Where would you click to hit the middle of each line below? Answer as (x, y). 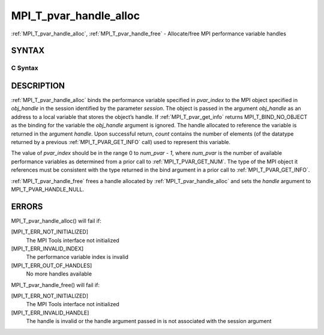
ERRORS (27, 206)
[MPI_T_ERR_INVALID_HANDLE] (50, 313)
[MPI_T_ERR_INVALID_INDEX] (47, 249)
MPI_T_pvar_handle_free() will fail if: (55, 285)
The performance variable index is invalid (77, 257)
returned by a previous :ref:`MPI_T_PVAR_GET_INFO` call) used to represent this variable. (121, 142)
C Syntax (25, 68)
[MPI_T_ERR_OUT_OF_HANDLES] (52, 265)
